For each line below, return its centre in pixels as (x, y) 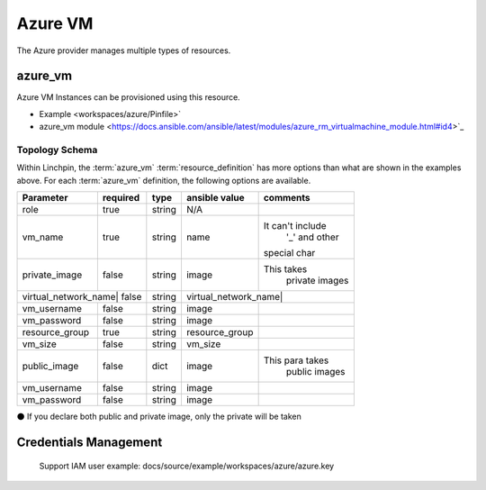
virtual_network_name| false (82, 297)
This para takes (296, 360)
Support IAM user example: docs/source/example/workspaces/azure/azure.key (187, 466)
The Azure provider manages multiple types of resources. (124, 50)
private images (317, 281)
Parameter (45, 198)
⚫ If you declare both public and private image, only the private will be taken (159, 417)
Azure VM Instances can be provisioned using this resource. (128, 97)
